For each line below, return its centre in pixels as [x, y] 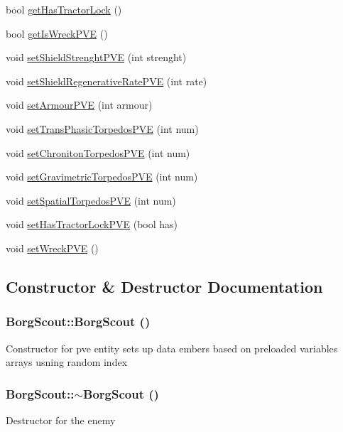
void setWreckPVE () [52, 248]
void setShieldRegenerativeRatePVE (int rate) [107, 81]
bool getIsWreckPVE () [57, 33]
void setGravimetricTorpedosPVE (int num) [102, 177]
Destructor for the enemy [61, 420]
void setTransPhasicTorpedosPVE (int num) [102, 128]
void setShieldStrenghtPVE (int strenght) [96, 57]
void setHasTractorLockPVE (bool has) [92, 224]
